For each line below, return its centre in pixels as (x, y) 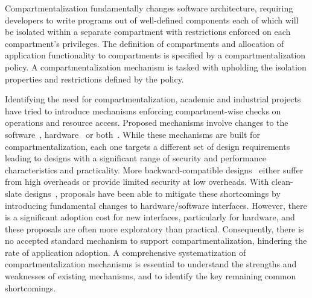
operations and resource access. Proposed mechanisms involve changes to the (147, 123)
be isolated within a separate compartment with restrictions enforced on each (148, 32)
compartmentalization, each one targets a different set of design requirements (148, 146)
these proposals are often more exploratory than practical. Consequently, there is (154, 228)
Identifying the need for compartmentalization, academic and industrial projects (153, 99)
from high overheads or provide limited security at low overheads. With (137, 182)
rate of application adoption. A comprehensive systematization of (126, 252)
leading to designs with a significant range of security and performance (135, 158)
